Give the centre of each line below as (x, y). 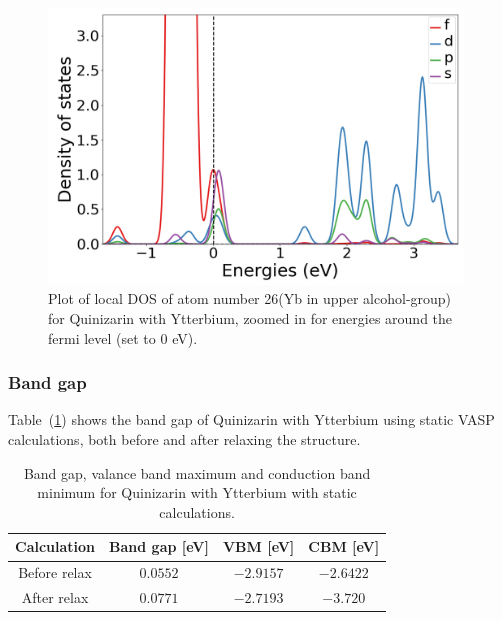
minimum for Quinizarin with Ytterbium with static (197, 492)
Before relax (55, 572)
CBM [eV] (344, 546)
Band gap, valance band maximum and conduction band (197, 472)
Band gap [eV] (159, 546)
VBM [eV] (258, 546)
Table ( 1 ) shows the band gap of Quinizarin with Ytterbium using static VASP (251, 419)
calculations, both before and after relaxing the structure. (184, 439)
